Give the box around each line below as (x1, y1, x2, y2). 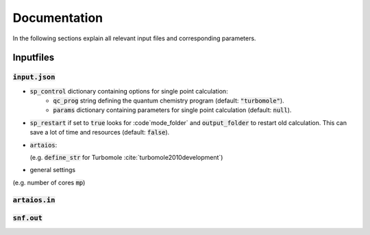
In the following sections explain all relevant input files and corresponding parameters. (12, 34, 256, 42)
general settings (29, 166, 75, 174)
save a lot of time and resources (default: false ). (29, 128, 170, 137)
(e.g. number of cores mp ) (12, 178, 86, 186)
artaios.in (12, 195, 56, 204)
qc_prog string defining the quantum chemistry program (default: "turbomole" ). (53, 96, 284, 105)
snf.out (12, 214, 42, 223)
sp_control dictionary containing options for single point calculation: (29, 87, 229, 95)
